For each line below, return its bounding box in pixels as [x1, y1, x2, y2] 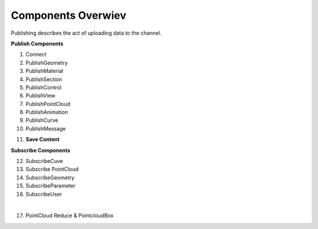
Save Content [25, 136, 60, 143]
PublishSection [25, 75, 62, 82]
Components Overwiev [11, 9, 127, 22]
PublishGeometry [25, 59, 68, 66]
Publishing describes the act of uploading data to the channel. [11, 29, 162, 36]
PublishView [25, 92, 55, 99]
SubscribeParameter [25, 182, 76, 190]
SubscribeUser [25, 190, 62, 197]
